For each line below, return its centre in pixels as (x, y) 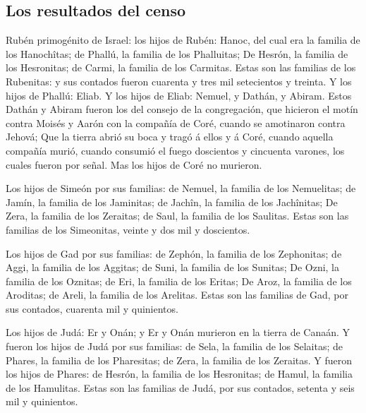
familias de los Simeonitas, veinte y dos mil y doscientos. (128, 229)
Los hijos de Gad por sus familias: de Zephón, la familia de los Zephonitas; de (174, 253)
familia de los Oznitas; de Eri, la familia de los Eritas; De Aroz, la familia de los (179, 281)
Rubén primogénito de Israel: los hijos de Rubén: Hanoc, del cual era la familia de (183, 40)
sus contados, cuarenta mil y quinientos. (92, 308)
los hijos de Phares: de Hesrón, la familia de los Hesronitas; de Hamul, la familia (179, 374)
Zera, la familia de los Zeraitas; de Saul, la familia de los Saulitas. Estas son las (177, 216)
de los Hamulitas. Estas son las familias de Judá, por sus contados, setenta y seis (180, 387)
